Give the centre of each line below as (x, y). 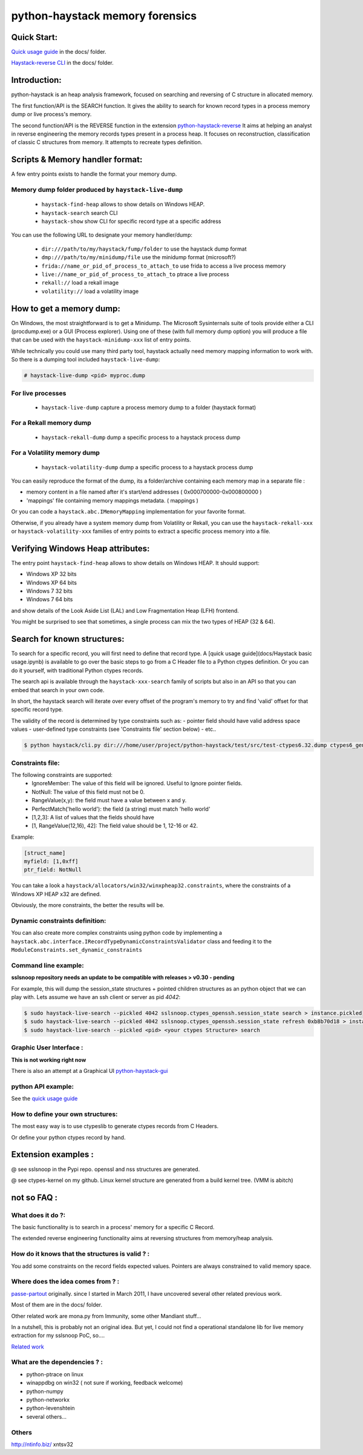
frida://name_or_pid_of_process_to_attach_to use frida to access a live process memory (164, 266)
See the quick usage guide (44, 1098)
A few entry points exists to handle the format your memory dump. (94, 174)
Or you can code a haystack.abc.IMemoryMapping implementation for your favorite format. (129, 512)
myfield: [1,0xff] (51, 862)
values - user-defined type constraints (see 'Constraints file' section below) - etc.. (114, 729)
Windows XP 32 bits (51, 574)
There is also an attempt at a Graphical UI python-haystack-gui (90, 1071)
